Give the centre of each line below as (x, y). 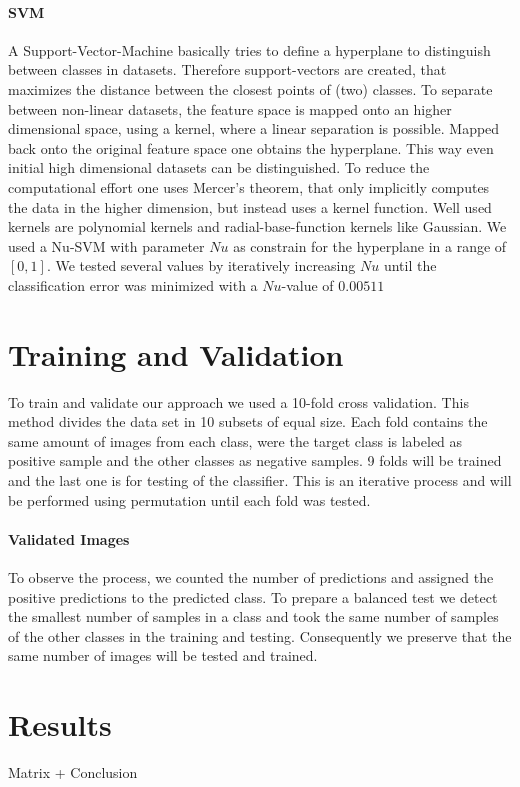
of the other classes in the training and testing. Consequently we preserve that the (260, 635)
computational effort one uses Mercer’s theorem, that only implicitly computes (249, 186)
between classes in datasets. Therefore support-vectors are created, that (227, 69)
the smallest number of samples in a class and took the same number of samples (253, 616)
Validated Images (69, 538)
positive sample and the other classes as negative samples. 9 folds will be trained (255, 460)
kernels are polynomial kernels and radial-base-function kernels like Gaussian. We (257, 226)
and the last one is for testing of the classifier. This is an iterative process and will (260, 480)
